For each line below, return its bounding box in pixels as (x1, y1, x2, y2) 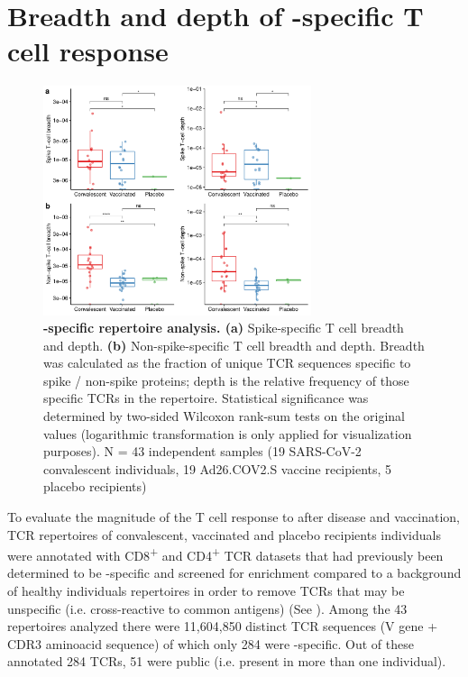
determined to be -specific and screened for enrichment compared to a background (7, 563, 462, 582)
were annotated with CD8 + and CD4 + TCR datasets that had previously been (7, 544, 444, 564)
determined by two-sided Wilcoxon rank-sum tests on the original (43, 407, 405, 425)
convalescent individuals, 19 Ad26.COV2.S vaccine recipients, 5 (43, 459, 392, 478)
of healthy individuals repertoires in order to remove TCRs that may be (7, 581, 405, 600)
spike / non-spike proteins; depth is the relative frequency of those (43, 371, 409, 389)
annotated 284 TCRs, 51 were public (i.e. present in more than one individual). (7, 652, 446, 671)
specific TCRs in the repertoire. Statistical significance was (43, 389, 369, 407)
